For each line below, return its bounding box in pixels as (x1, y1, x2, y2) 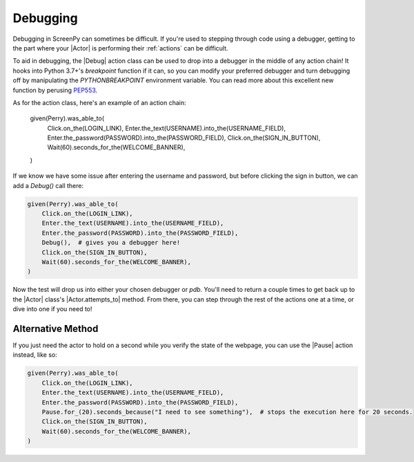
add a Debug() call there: (12, 181, 84, 190)
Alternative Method (12, 322, 99, 335)
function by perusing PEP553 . (12, 86, 98, 94)
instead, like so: (12, 351, 58, 359)
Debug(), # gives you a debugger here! (41, 239, 181, 247)
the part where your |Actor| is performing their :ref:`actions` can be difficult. (12, 44, 228, 52)
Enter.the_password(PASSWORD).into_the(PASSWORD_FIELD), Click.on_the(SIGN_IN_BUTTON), (47, 133, 321, 142)
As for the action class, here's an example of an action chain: (12, 98, 186, 107)
